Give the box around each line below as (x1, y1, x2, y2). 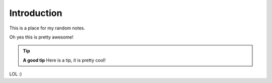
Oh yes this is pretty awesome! (9, 34, 74, 40)
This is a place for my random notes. (9, 25, 85, 31)
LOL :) (9, 71, 22, 77)
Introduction (9, 7, 62, 18)
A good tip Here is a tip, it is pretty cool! (23, 57, 106, 63)
